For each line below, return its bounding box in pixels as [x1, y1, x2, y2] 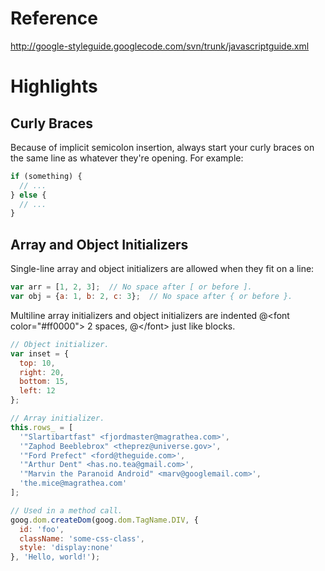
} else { [10, 190, 47, 200]
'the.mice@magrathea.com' [19, 478, 128, 489]
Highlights [10, 75, 98, 98]
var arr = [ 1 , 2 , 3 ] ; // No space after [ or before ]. [10, 282, 253, 292]
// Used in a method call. [10, 505, 123, 516]
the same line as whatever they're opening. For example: [10, 152, 244, 164]
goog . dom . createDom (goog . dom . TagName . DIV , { [10, 515, 199, 525]
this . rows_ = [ [10, 422, 74, 432]
